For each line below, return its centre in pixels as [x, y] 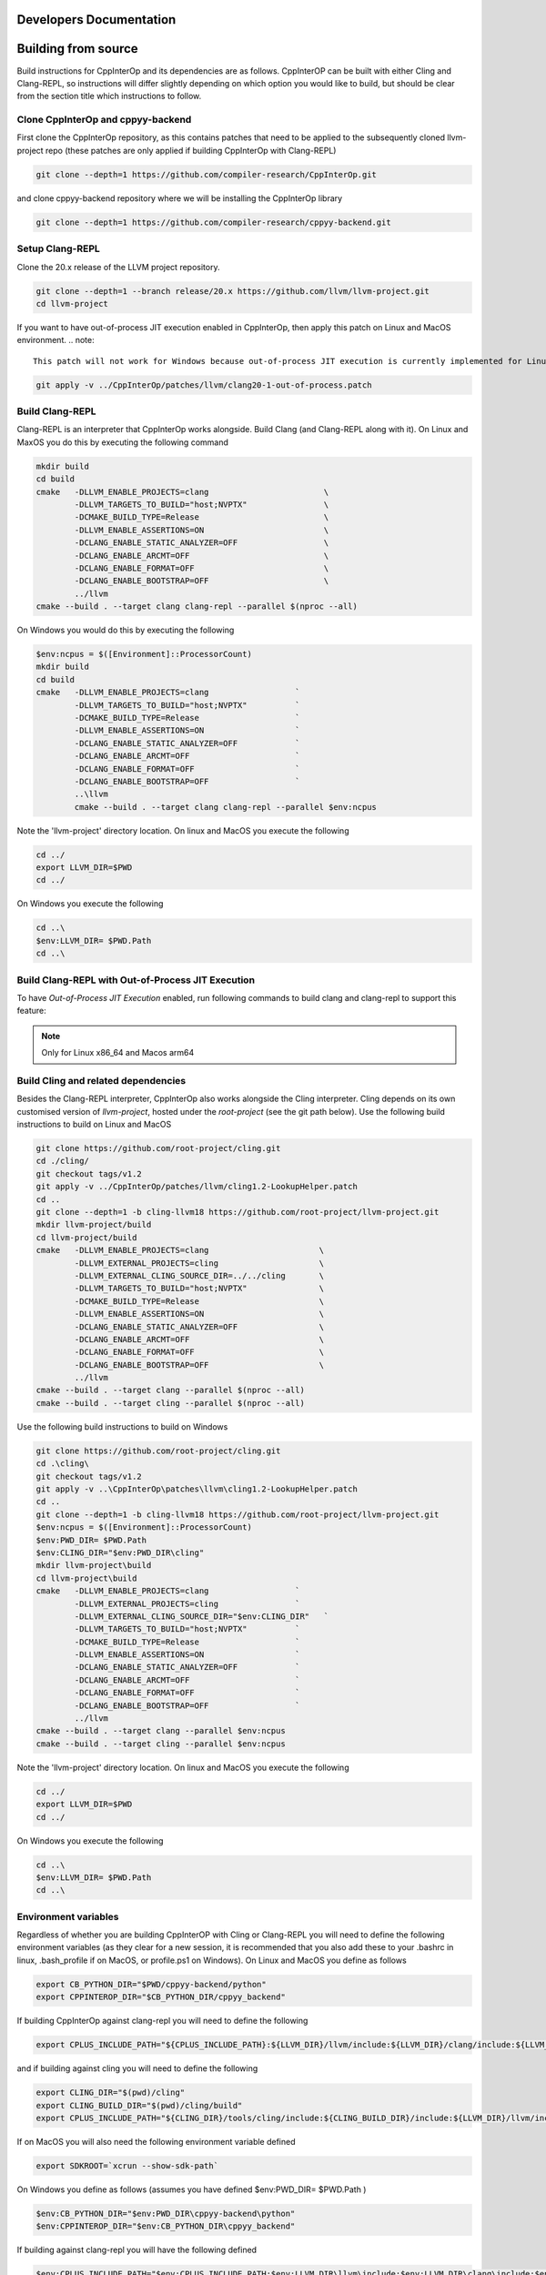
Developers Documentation [96, 20]
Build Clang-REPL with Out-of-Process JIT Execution [136, 980]
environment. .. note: [56, 340]
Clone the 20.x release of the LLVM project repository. [118, 267]
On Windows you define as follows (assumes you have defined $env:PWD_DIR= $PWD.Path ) [192, 2189]
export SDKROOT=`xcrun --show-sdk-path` [127, 2165]
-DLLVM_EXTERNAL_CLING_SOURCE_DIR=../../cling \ [199, 1275]
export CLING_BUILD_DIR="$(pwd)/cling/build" [139, 2105]
